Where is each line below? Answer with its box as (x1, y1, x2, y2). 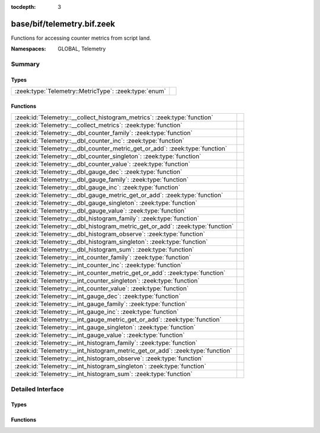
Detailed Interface (11, 385, 65, 393)
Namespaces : (11, 45, 46, 53)
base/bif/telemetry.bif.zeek (11, 18, 116, 29)
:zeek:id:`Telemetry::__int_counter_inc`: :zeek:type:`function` (14, 261, 183, 270)
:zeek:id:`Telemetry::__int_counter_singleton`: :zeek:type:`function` (14, 277, 200, 285)
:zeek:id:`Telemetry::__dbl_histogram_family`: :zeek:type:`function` (14, 214, 200, 223)
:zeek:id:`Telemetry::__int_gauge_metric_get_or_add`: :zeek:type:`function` (14, 316, 222, 324)
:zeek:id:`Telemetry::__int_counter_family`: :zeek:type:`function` (14, 254, 191, 262)
